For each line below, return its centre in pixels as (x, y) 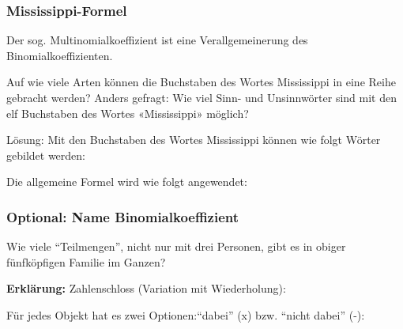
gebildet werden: (46, 155)
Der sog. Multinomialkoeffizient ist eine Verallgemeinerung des (157, 40)
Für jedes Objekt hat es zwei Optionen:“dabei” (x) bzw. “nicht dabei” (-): (186, 314)
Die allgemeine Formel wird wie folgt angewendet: (127, 182)
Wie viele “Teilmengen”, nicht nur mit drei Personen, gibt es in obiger (176, 246)
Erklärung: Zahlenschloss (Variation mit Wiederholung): (146, 288)
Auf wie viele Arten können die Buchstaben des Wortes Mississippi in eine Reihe (201, 82)
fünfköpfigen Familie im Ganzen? (86, 261)
